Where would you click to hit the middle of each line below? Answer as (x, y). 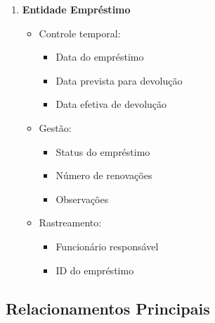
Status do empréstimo (103, 151)
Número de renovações (104, 175)
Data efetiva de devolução (111, 104)
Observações (82, 199)
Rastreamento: (70, 223)
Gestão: (55, 127)
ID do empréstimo (95, 270)
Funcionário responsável (107, 246)
